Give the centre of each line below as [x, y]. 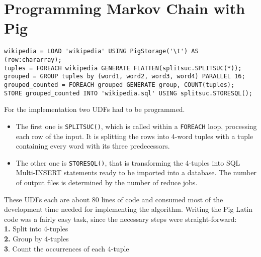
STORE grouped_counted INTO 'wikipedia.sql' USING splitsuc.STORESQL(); [128, 93]
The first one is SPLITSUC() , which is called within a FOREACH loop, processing [136, 126]
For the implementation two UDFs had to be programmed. [95, 109]
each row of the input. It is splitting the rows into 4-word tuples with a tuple [135, 136]
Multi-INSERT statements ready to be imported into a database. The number [136, 172]
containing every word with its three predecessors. [93, 146]
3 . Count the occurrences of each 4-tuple [67, 248]
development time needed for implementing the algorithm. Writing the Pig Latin [128, 209]
